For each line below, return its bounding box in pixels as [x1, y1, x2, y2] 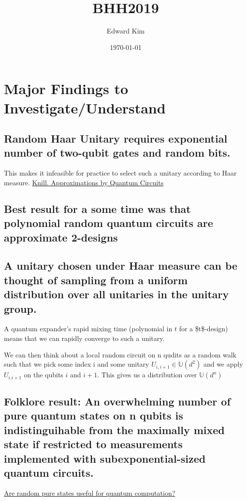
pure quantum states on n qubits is [4, 408, 183, 423]
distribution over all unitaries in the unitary [4, 287, 229, 302]
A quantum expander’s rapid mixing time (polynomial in [4, 323, 173, 334]
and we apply [203, 359, 243, 369]
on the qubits [24, 370, 63, 380]
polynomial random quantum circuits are [4, 215, 213, 230]
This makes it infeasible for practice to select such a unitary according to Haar [4, 168, 237, 178]
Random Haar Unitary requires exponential [4, 131, 228, 146]
